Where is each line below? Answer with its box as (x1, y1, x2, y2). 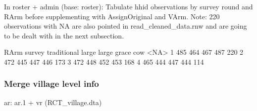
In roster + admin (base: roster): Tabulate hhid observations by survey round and (4, 1, 253, 11)
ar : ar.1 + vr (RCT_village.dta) (4, 97, 102, 107)
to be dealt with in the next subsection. (4, 30, 124, 40)
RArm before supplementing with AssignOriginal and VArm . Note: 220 (4, 11, 220, 21)
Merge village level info (4, 77, 99, 90)
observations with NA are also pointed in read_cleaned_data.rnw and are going (4, 21, 247, 31)
